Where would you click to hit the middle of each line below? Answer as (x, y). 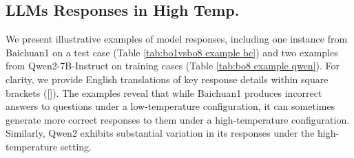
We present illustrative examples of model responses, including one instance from (177, 39)
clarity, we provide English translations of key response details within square (167, 79)
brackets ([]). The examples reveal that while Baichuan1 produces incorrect (164, 92)
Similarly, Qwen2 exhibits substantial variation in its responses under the (160, 133)
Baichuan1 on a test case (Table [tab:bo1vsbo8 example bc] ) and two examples (172, 52)
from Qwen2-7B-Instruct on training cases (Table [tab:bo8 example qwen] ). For (173, 66)
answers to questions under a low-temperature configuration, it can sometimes (170, 106)
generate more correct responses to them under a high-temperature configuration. (178, 119)
